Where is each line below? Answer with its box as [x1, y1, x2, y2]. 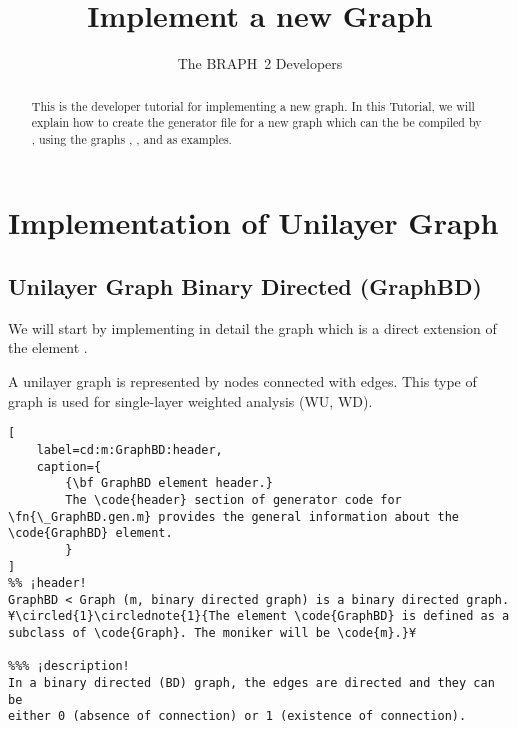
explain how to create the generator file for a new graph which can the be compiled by [31, 114, 482, 131]
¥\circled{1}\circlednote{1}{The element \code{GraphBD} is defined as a [8, 609, 510, 624]
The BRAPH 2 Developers [177, 53, 343, 74]
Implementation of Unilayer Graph [8, 202, 499, 243]
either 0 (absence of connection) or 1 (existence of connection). [8, 709, 467, 724]
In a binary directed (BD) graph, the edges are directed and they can [8, 676, 495, 691]
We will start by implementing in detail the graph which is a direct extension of [8, 317, 497, 338]
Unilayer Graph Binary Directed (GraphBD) [8, 271, 482, 302]
